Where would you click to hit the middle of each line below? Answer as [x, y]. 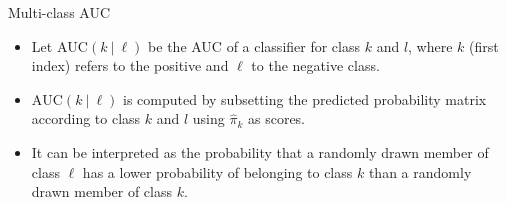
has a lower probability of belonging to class [217, 171]
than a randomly [420, 171]
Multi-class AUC [59, 12]
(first [484, 45]
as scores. [276, 118]
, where [430, 45]
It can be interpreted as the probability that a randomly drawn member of [260, 151]
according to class [86, 118]
